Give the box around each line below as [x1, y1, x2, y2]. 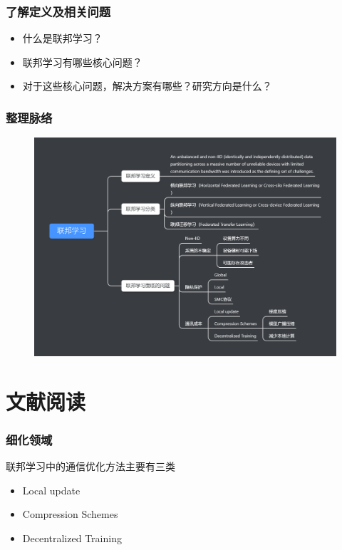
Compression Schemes [22, 507, 118, 522]
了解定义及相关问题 [6, 2, 111, 20]
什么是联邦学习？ [22, 31, 103, 46]
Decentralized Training [22, 531, 122, 545]
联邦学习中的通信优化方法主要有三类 [6, 459, 175, 474]
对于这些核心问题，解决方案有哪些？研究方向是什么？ [22, 78, 272, 93]
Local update [22, 482, 81, 497]
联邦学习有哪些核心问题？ [22, 54, 142, 69]
